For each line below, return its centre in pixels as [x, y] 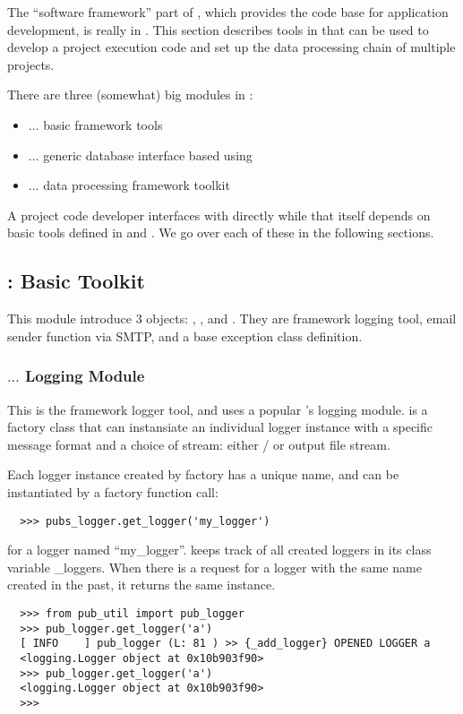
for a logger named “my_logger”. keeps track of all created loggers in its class [219, 550]
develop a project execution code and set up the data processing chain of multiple [231, 47]
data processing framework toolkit [137, 185]
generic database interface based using [148, 155]
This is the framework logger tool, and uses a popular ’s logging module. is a [218, 409]
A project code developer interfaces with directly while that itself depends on [219, 215]
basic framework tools [103, 124]
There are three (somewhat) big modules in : [130, 95]
